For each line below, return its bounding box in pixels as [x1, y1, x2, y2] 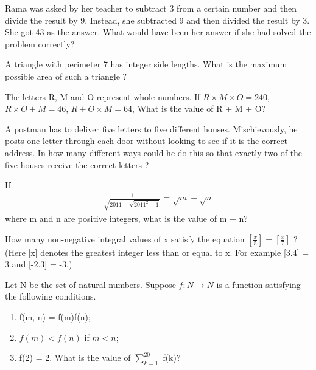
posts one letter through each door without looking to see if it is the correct [5, 134, 288, 147]
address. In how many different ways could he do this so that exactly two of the [5, 146, 303, 159]
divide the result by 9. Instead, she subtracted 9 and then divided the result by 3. [5, 13, 310, 26]
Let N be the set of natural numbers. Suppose [5, 278, 176, 290]
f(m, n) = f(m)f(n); [19, 310, 91, 323]
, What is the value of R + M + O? [132, 102, 266, 115]
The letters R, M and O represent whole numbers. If [5, 90, 200, 103]
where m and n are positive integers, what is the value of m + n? [5, 211, 248, 224]
